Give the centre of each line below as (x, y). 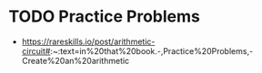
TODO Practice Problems (105, 17)
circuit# (36, 50)
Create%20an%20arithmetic (76, 60)
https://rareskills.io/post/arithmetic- (88, 41)
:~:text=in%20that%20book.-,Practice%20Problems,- (152, 50)
